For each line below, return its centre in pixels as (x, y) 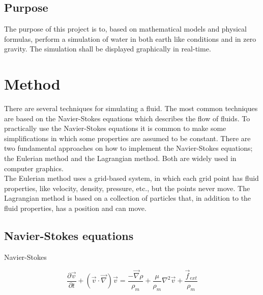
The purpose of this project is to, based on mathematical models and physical (125, 29)
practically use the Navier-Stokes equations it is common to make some (115, 128)
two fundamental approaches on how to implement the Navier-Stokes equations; (128, 148)
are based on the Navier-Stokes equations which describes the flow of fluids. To (127, 118)
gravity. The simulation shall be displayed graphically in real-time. (108, 49)
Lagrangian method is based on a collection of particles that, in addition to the (128, 198)
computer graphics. (34, 168)
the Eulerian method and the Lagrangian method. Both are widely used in (120, 158)
